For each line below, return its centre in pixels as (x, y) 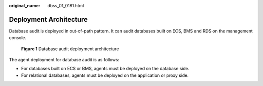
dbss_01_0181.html (66, 6)
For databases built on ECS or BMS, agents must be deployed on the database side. (105, 69)
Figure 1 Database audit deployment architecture (70, 49)
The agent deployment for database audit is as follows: (64, 60)
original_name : (25, 6)
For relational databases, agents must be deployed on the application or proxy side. (105, 75)
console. (18, 38)
